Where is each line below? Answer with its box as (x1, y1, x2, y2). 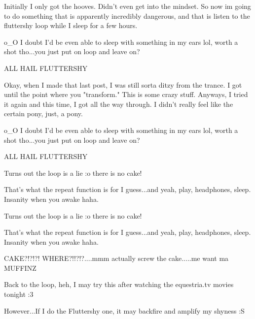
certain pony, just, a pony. (4, 108, 83, 119)
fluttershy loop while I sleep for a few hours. (4, 20, 138, 31)
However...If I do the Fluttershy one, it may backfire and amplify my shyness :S (4, 305, 245, 316)
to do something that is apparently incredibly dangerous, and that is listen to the (4, 10, 250, 21)
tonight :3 (4, 289, 34, 299)
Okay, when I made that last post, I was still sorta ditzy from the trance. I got (4, 79, 242, 90)
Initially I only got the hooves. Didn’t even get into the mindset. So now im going (4, 1, 251, 11)
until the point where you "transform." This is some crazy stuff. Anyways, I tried (4, 89, 248, 99)
